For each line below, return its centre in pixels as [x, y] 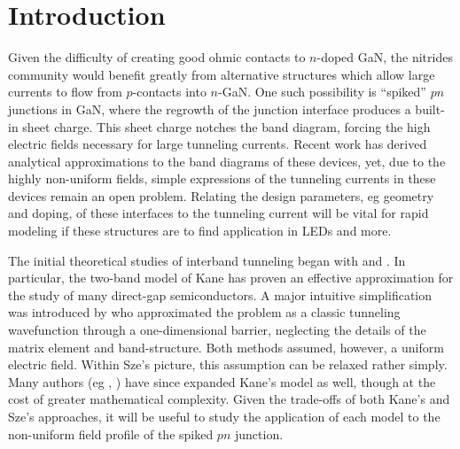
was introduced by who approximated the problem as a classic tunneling [204, 312]
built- [430, 108]
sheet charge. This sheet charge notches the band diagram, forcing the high [226, 126]
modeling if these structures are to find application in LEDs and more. [200, 231]
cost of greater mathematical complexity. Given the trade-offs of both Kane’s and [229, 399]
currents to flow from [65, 92]
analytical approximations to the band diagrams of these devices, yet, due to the [227, 161]
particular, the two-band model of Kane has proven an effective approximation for [231, 278]
